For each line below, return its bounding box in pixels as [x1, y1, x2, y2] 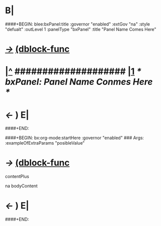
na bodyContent [5, 183, 38, 189]
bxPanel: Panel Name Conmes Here [5, 76, 153, 88]
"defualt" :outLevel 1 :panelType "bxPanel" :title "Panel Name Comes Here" [5, 26, 157, 32]
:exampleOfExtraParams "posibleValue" [5, 140, 85, 146]
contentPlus [5, 174, 29, 179]
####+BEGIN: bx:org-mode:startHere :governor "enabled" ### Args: [5, 135, 144, 141]
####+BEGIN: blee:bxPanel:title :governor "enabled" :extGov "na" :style [5, 21, 150, 27]
